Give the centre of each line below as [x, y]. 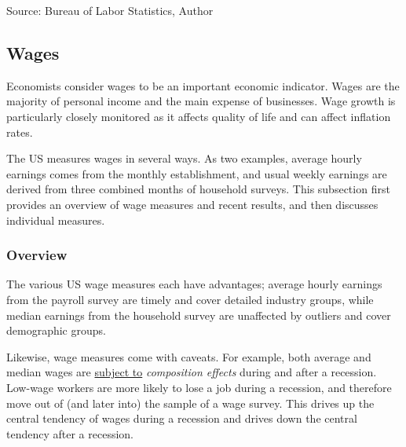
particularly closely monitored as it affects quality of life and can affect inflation [199, 116]
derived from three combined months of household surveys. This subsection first [198, 189]
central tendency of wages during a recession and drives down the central [182, 418]
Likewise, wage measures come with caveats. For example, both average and [189, 356]
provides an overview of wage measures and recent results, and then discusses [192, 204]
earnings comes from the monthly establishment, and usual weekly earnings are [197, 173]
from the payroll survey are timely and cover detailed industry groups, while [190, 299]
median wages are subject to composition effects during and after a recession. [192, 372]
